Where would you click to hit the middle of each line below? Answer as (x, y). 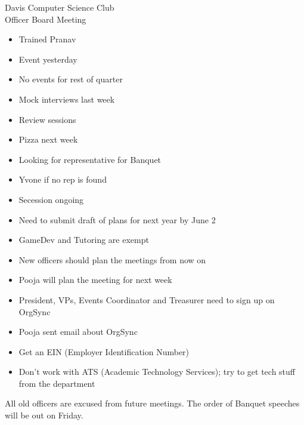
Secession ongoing (51, 199)
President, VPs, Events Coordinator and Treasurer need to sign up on (147, 299)
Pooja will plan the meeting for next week (95, 280)
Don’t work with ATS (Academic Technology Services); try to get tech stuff (157, 372)
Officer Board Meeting (46, 19)
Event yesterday (48, 59)
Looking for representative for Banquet (90, 159)
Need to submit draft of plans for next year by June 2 (117, 219)
